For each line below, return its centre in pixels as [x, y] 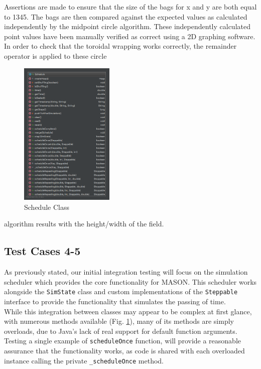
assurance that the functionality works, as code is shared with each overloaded [124, 351]
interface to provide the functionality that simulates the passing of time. [115, 301]
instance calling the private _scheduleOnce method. [84, 360]
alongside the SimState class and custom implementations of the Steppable [121, 291]
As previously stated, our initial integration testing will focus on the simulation [126, 272]
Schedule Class [47, 207]
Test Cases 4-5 [42, 251]
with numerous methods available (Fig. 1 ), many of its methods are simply [119, 321]
